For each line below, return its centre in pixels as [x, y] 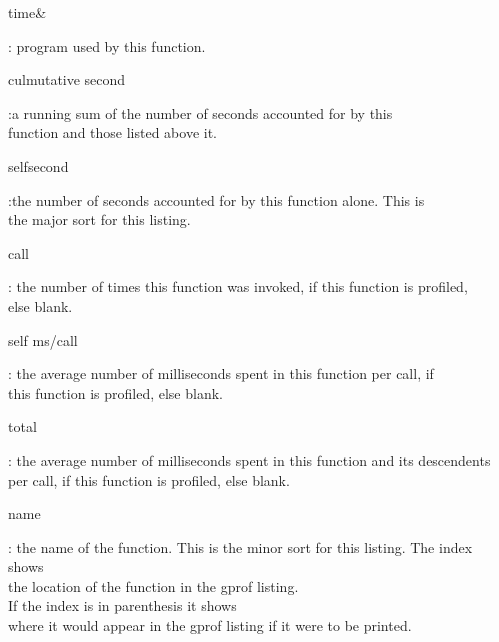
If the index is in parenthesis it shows [122, 605]
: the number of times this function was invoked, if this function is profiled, [238, 286]
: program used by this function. [107, 45]
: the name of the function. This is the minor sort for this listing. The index [240, 546]
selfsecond [38, 165]
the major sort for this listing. [99, 219]
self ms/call [43, 339]
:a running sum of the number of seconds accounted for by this [200, 112]
